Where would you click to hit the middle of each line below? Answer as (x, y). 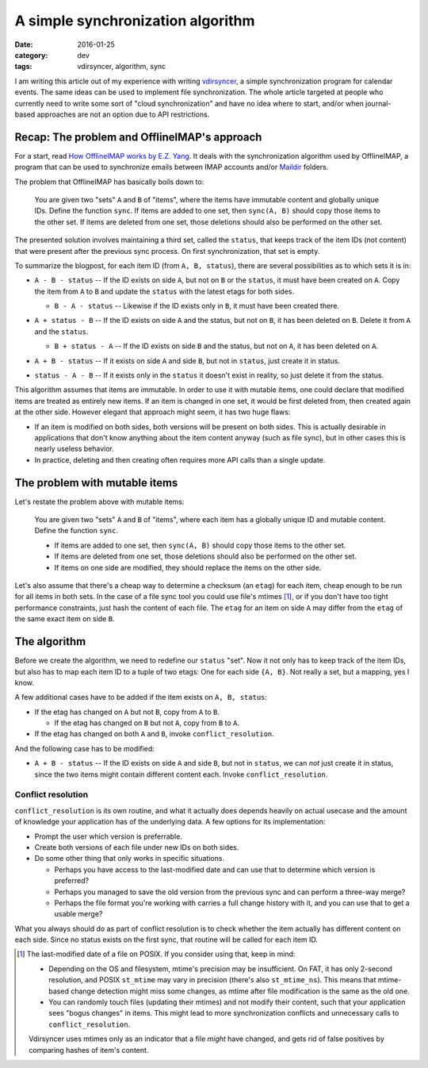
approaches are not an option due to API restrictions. (123, 114)
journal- (378, 103)
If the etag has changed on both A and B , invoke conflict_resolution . (155, 734)
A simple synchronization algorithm (135, 21)
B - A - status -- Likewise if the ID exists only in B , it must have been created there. (197, 306)
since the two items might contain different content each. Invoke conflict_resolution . (181, 774)
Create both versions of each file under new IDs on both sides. (137, 847)
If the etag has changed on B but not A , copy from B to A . (147, 723)
